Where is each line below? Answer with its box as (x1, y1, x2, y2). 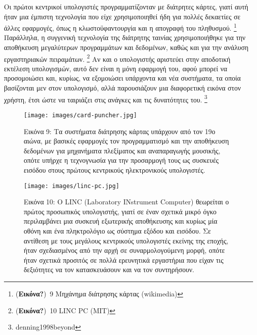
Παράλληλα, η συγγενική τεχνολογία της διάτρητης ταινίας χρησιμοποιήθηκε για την (4, 32, 246, 43)
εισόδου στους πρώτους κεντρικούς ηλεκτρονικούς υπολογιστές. (24, 164, 206, 175)
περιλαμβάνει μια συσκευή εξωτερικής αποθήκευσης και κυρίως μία (24, 216, 217, 226)
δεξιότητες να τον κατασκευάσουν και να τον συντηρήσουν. (24, 264, 194, 275)
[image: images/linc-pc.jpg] (24, 182, 120, 190)
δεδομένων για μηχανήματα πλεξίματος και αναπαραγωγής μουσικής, (24, 145, 220, 155)
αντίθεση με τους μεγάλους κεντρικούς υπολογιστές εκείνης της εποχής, (24, 235, 228, 245)
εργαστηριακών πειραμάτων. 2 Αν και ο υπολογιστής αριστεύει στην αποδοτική (4, 52, 231, 64)
